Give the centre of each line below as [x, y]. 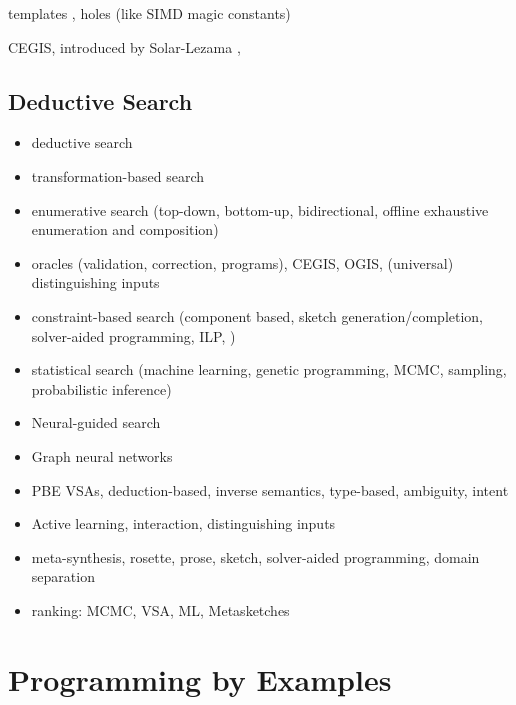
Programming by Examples [200, 678]
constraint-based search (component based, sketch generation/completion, [257, 315]
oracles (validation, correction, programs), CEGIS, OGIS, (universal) [242, 262]
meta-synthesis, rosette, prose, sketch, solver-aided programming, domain [255, 556]
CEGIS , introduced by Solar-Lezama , [124, 46]
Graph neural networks [102, 455]
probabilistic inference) [101, 388]
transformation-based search [118, 175]
